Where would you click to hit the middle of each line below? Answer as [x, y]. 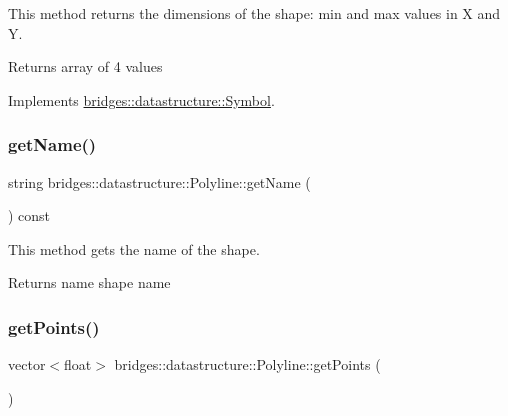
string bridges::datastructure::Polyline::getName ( [159, 181]
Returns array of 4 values [85, 66]
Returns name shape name [89, 282]
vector [27, 364]
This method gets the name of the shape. [134, 248]
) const [29, 215]
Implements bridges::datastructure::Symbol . [141, 99]
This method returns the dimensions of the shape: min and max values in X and [254, 13]
